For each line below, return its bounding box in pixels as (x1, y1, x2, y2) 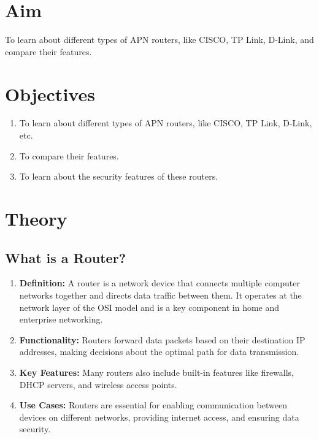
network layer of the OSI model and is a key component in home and (19, 300, 280, 313)
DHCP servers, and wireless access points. (19, 378, 177, 391)
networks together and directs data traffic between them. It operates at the (19, 288, 302, 301)
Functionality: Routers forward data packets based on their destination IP (19, 333, 306, 346)
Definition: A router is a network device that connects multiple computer (19, 277, 301, 289)
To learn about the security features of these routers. (19, 170, 218, 183)
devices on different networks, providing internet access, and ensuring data (19, 410, 299, 423)
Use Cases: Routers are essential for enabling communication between (19, 399, 287, 411)
